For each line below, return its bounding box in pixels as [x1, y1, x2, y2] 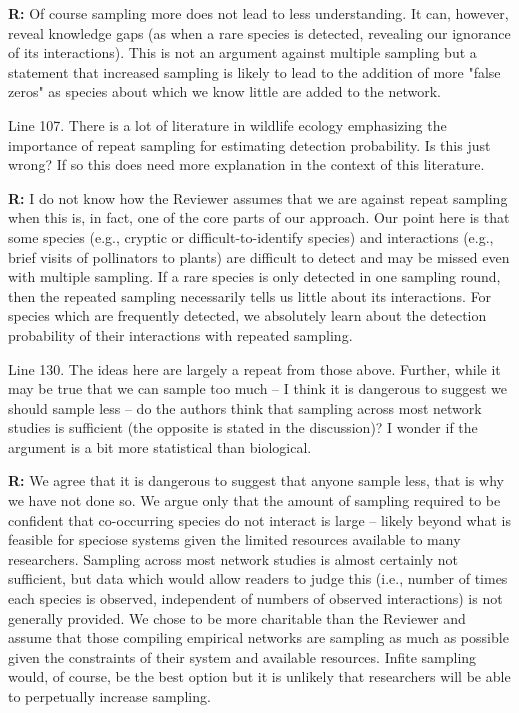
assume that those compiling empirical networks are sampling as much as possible [8, 627, 509, 648]
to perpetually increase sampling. [8, 686, 211, 706]
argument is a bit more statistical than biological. [8, 436, 312, 457]
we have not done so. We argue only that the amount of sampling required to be [8, 490, 501, 511]
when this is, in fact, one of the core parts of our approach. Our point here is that [8, 207, 510, 228]
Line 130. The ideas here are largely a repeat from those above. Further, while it [8, 358, 501, 379]
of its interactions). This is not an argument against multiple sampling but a [8, 42, 477, 63]
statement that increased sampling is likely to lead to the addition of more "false [8, 61, 501, 82]
